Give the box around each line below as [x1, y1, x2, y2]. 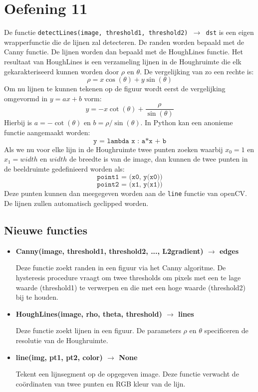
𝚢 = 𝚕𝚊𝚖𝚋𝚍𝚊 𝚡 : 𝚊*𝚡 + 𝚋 [93, 137, 167, 145]
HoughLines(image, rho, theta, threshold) [15, 308, 162, 319]
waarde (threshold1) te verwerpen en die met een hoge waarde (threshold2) [15, 282, 246, 292]
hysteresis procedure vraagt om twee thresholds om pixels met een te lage [15, 272, 241, 283]
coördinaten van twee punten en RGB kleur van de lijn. [15, 378, 186, 389]
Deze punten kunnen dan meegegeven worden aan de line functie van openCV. [4, 188, 247, 198]
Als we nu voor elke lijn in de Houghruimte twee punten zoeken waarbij [4, 144, 223, 154]
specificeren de [204, 325, 249, 336]
